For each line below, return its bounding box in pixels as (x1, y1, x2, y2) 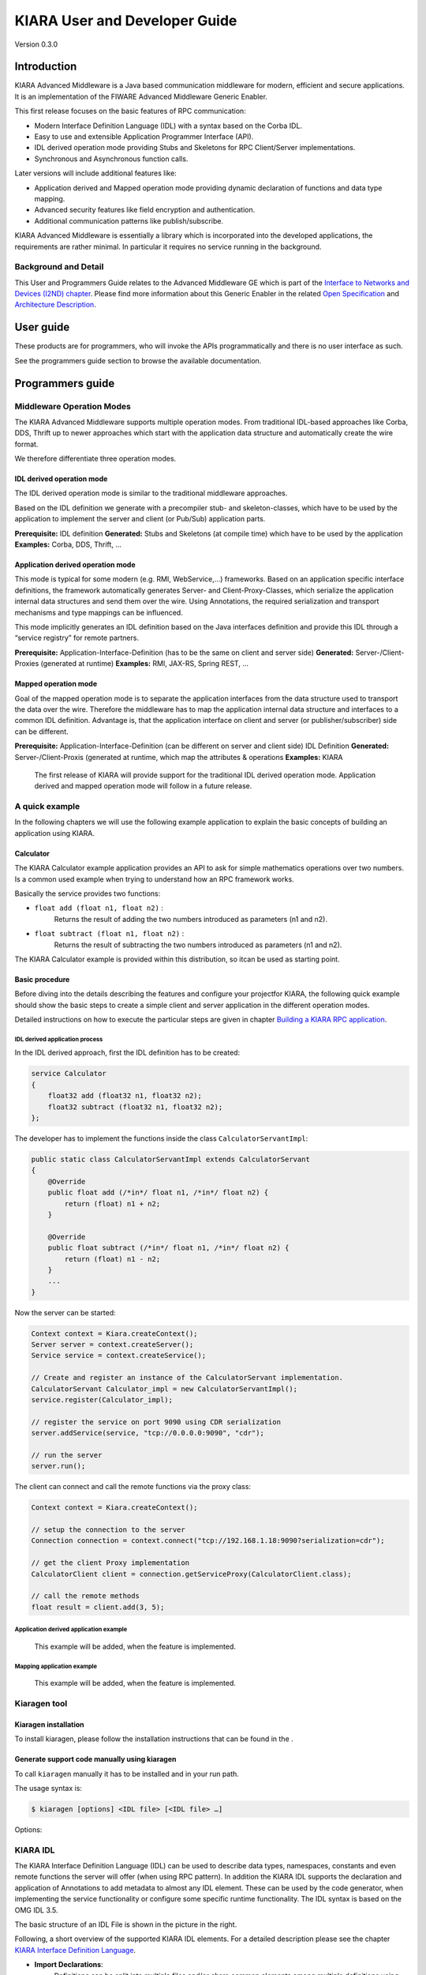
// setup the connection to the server (31, 1525, 185, 1534)
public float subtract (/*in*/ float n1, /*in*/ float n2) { (47, 1243, 290, 1252)
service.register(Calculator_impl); (31, 1395, 174, 1404)
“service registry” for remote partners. (14, 633, 140, 643)
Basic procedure (14, 974, 70, 984)
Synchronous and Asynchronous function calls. (34, 154, 189, 164)
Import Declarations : (34, 1960, 103, 1969)
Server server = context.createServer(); (31, 1340, 194, 1349)
